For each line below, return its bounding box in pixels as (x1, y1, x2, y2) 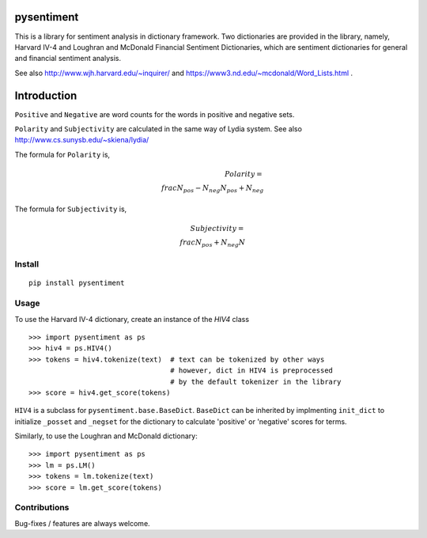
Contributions (14, 502, 70, 513)
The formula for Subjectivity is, (14, 204, 127, 214)
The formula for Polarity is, (14, 150, 111, 159)
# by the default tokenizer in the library (170, 377, 342, 386)
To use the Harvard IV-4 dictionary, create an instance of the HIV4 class (14, 314, 249, 324)
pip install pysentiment (28, 278, 125, 288)
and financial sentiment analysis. (14, 54, 122, 63)
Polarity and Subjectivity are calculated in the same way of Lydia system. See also (14, 123, 302, 134)
